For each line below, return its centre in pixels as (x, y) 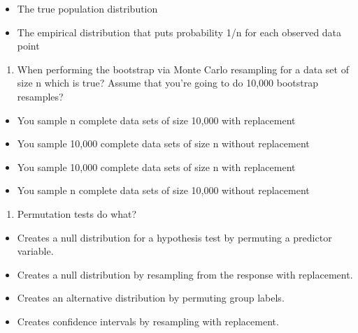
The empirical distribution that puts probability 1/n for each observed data (179, 32)
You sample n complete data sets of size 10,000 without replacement (163, 190)
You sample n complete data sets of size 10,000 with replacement (156, 120)
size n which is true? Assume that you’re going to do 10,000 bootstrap (168, 83)
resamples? (40, 96)
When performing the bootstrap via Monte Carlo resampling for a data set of (183, 69)
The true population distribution (87, 8)
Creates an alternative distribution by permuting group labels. (151, 298)
